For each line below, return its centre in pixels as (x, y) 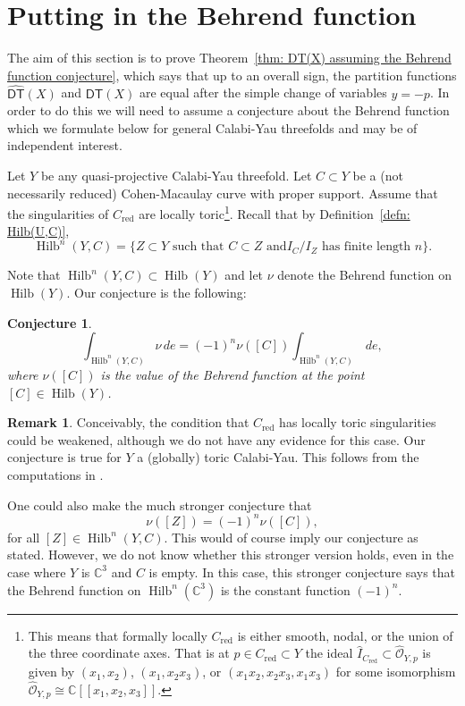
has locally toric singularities (358, 422)
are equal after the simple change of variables (263, 92)
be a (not (378, 175)
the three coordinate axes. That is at (129, 653)
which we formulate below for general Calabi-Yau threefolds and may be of (212, 127)
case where (37, 572)
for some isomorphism (396, 672)
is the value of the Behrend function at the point (232, 375)
